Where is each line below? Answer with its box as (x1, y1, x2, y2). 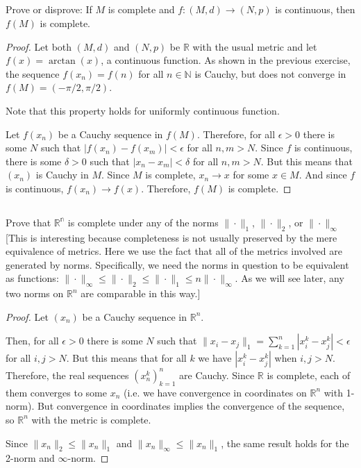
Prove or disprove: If (6, 2, 92, 17)
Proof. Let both (6, 39, 72, 53)
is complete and (108, 2, 175, 17)
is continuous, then (275, 2, 355, 17)
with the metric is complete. (31, 412, 151, 426)
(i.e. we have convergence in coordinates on (123, 385, 307, 399)
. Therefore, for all (196, 126, 276, 141)
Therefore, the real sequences (6, 367, 129, 382)
